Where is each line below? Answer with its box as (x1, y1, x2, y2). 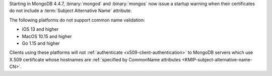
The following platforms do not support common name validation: (9, 17, 146, 23)
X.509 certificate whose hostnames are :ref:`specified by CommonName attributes (9, 56, 181, 62)
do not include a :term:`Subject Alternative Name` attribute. (9, 8, 132, 14)
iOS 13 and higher (22, 26, 59, 32)
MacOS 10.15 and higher (22, 33, 72, 39)
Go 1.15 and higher (22, 40, 60, 46)
